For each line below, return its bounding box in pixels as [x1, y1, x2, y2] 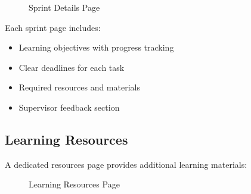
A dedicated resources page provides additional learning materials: [5, 158, 247, 170]
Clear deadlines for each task [18, 61, 125, 73]
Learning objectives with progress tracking [18, 41, 174, 54]
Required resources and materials [18, 81, 140, 93]
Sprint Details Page [29, 1, 100, 13]
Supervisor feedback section [18, 101, 120, 113]
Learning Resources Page [29, 178, 120, 190]
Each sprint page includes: [5, 21, 101, 33]
